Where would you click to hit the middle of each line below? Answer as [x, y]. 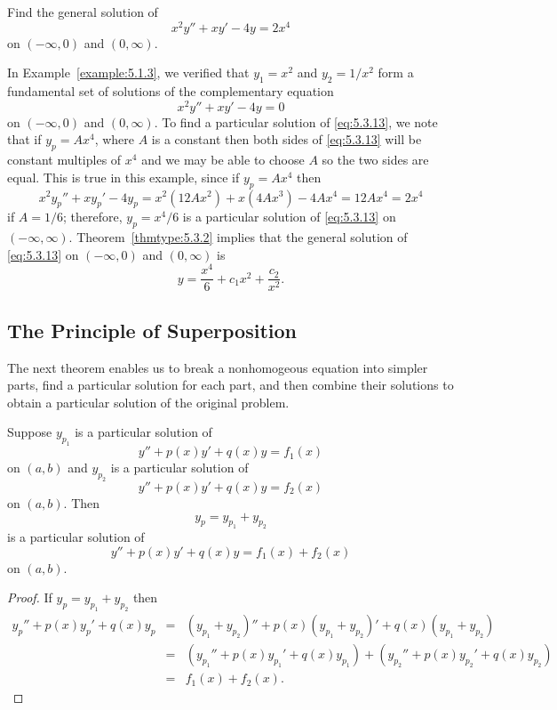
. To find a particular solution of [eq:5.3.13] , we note [296, 121]
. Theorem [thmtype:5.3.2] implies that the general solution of [238, 237]
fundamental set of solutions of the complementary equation [171, 91]
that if [24, 139]
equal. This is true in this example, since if [123, 177]
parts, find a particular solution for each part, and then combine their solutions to [231, 385]
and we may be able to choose [223, 160]
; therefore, [93, 217]
